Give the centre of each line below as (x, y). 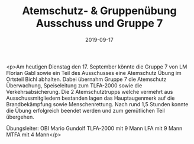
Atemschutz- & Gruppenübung (99, 11)
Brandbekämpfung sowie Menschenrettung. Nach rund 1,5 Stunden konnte (97, 104)
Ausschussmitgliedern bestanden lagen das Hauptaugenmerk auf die (90, 98)
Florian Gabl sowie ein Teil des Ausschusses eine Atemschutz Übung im (94, 73)
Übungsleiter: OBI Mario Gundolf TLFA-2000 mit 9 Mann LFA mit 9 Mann (94, 128)
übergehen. (20, 117)
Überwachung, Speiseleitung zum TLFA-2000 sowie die (74, 85)
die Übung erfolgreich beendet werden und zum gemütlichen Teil (85, 110)
